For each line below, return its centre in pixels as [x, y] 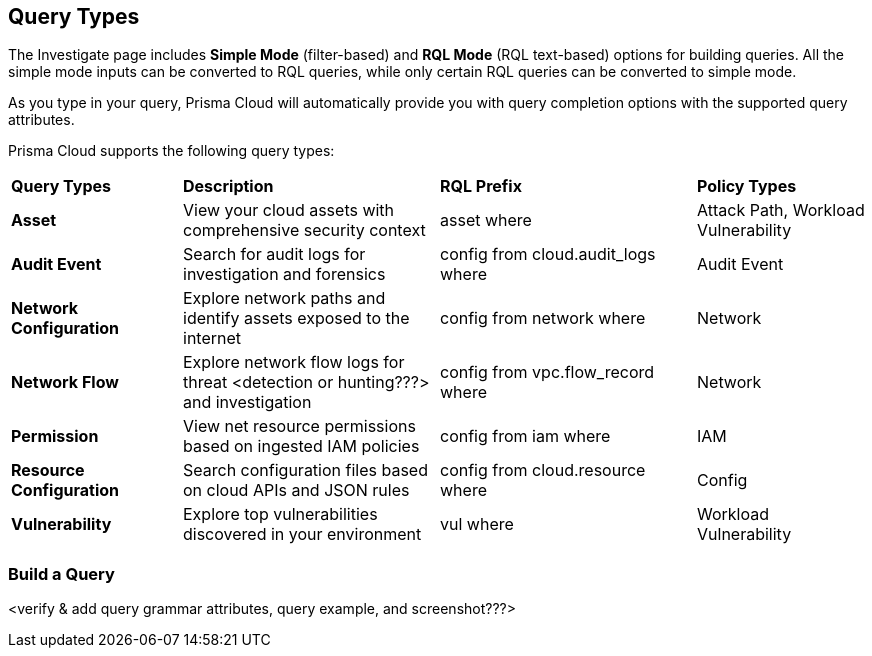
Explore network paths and [284, 298]
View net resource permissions [299, 426]
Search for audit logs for [274, 254]
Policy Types [747, 186]
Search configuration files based [305, 470]
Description [228, 186]
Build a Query [61, 573]
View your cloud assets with [289, 210]
